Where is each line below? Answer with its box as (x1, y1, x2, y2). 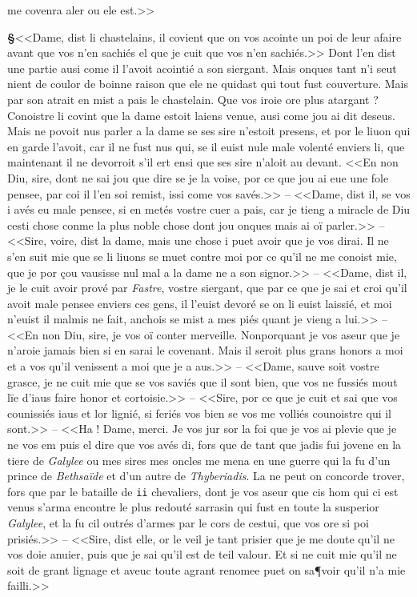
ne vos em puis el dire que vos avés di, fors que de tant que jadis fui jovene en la (7, 436, 402, 453)
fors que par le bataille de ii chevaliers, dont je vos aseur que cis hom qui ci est (7, 483, 399, 499)
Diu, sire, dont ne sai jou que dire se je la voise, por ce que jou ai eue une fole (7, 169, 389, 186)
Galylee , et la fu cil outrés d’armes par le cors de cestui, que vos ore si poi (7, 515, 369, 531)
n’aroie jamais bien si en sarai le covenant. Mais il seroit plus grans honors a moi (7, 342, 403, 359)
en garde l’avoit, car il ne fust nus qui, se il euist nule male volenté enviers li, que (7, 138, 405, 154)
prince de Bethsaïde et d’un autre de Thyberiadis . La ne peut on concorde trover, (7, 467, 405, 484)
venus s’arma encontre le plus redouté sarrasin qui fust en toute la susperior (7, 499, 379, 515)
